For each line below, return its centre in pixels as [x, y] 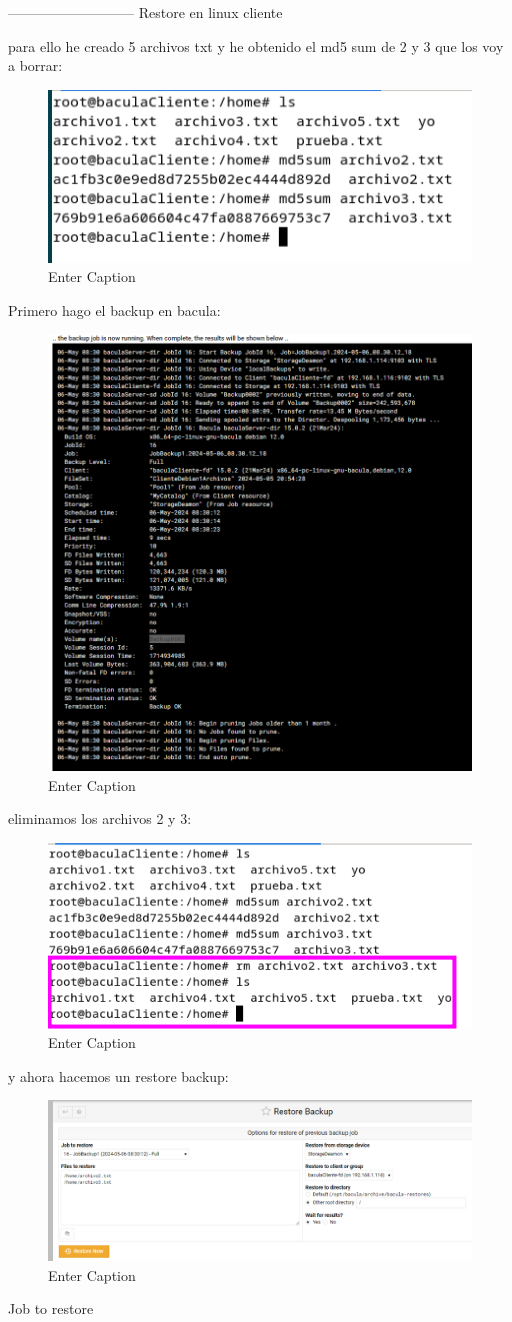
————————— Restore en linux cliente [145, 12]
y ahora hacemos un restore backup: [118, 1075]
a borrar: [35, 65]
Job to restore [51, 1308]
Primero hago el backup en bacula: [114, 309]
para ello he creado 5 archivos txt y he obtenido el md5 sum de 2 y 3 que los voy [256, 45]
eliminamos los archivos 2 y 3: [100, 818]
